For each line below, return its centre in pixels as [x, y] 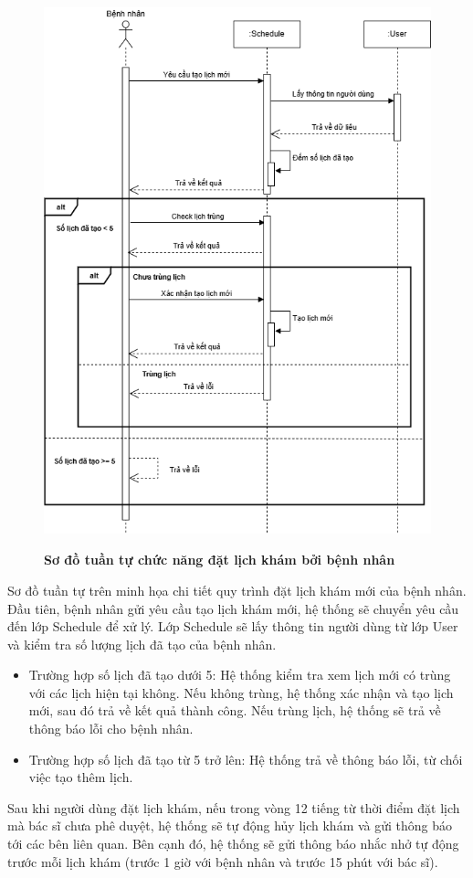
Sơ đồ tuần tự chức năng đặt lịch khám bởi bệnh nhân [220, 560]
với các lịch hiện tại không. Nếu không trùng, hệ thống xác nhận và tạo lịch [241, 692]
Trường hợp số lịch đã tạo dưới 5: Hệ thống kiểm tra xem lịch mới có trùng [240, 675]
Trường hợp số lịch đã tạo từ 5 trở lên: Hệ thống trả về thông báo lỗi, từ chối [246, 759]
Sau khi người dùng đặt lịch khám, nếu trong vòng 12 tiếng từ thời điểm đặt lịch [234, 807]
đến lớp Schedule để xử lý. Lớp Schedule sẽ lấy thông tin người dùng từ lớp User [233, 626]
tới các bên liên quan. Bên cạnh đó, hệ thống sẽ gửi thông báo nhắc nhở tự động [233, 844]
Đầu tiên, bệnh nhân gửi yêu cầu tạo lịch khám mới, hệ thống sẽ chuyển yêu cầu [233, 608]
